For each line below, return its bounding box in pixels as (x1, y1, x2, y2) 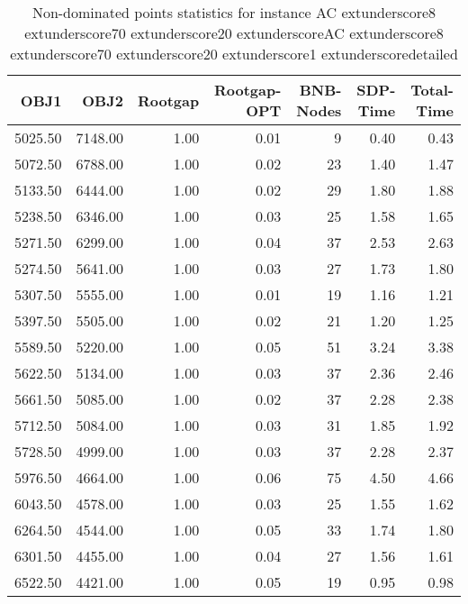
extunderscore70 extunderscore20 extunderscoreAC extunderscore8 (24, 23, 444, 43)
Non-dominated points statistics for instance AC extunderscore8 (31, 2, 436, 23)
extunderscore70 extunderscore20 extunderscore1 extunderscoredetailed (10, 43, 458, 64)
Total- (410, 79, 454, 100)
